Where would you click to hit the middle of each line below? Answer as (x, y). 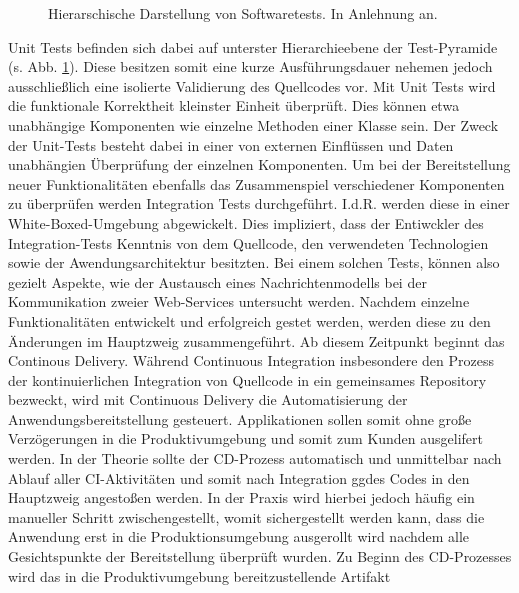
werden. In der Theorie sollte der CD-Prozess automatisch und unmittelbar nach (255, 458)
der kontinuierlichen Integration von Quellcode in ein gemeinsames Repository (247, 379)
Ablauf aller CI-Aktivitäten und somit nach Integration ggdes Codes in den (239, 477)
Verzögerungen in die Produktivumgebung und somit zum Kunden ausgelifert (246, 438)
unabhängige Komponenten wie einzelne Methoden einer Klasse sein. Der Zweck (253, 124)
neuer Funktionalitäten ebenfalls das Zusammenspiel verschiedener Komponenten (256, 183)
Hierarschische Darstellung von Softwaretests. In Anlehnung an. (243, 13)
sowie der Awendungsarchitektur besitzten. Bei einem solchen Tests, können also (254, 262)
